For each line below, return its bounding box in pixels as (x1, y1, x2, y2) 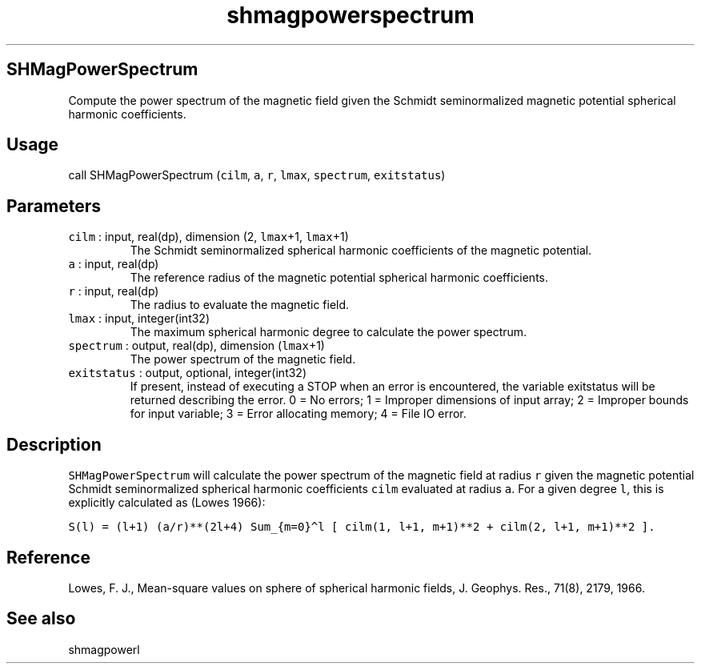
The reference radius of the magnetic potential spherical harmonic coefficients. (130, 271, 549, 285)
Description (6, 434, 102, 455)
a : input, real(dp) (68, 257, 159, 271)
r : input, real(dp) (68, 284, 159, 299)
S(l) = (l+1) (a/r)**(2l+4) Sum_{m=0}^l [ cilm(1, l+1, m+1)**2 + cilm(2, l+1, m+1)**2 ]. (68, 520, 655, 534)
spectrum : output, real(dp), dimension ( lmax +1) (68, 339, 325, 353)
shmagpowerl (68, 642, 140, 656)
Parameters (6, 195, 101, 216)
